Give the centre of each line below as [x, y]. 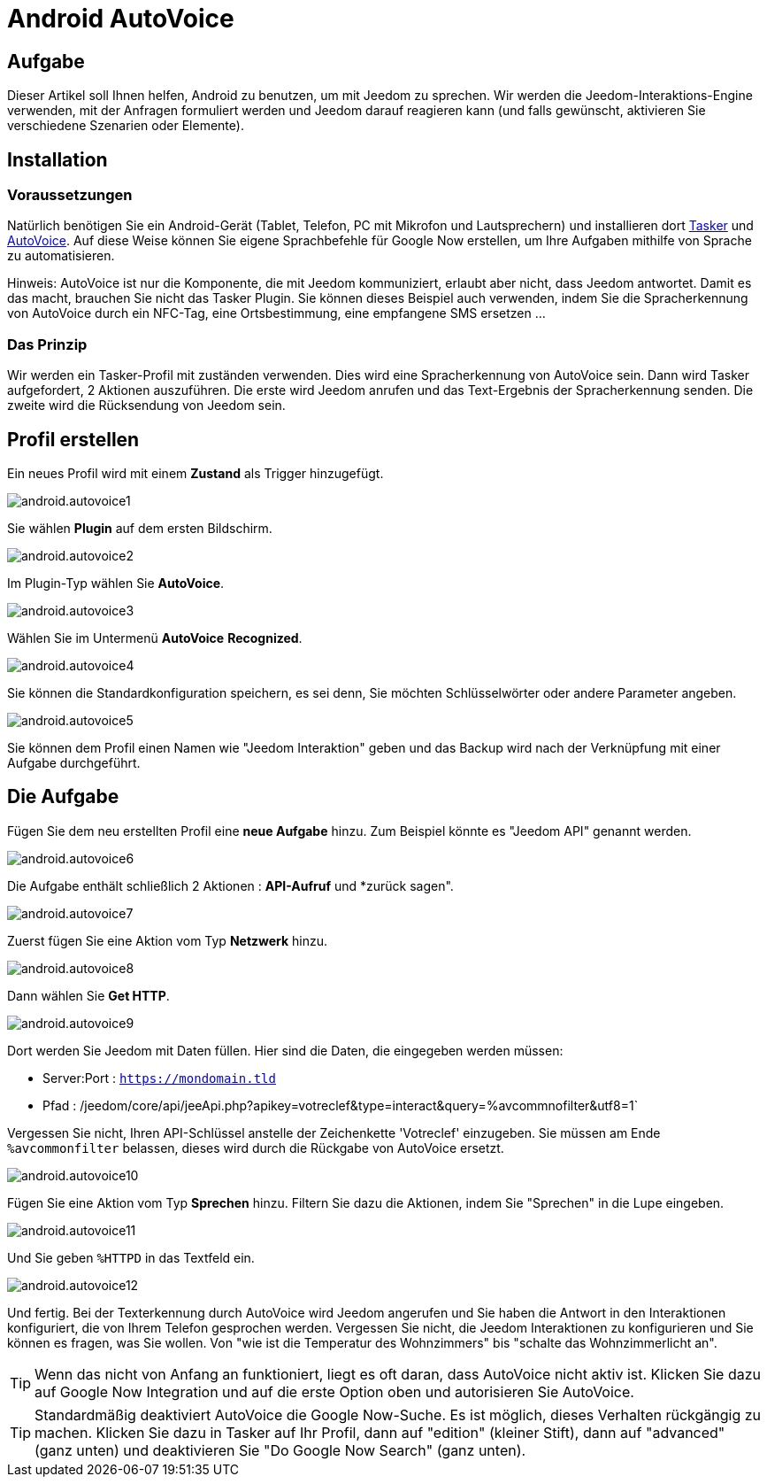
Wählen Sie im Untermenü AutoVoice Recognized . [155, 638]
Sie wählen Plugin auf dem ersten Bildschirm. [140, 528]
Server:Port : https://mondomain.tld [159, 1078]
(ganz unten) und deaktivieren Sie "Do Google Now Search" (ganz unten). [280, 1450]
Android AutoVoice [121, 19]
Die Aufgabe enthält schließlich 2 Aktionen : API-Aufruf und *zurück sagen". [230, 885]
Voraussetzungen [70, 195]
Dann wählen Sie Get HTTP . [88, 995]
